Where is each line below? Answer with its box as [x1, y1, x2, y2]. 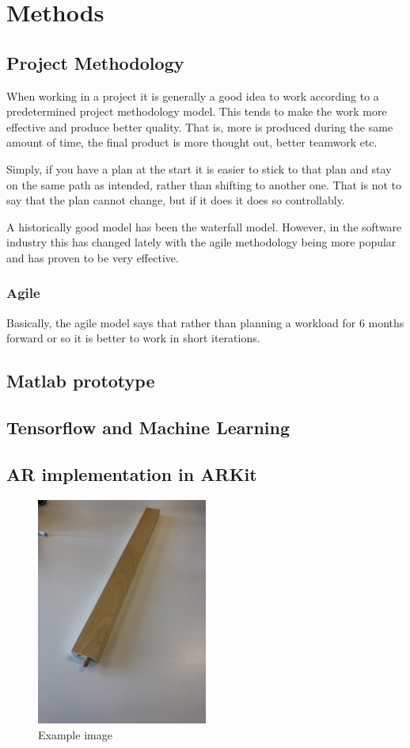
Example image [38, 726, 112, 742]
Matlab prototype [6, 368, 155, 393]
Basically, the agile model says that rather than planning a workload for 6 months [6, 314, 404, 330]
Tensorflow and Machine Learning [6, 415, 290, 440]
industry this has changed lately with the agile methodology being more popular [6, 234, 397, 250]
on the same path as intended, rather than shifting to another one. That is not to [6, 176, 402, 193]
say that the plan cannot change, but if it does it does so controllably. [6, 192, 345, 208]
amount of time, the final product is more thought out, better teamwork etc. [6, 134, 378, 151]
